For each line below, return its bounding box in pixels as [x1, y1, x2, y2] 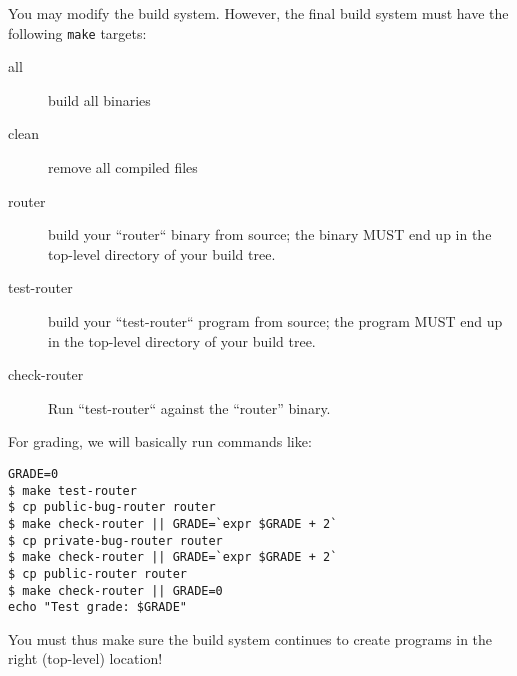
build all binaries [48, 89, 151, 110]
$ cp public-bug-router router [8, 500, 216, 515]
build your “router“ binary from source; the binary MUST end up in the [48, 224, 492, 245]
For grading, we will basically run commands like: [8, 431, 312, 452]
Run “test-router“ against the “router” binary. [48, 397, 331, 418]
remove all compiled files [48, 157, 198, 178]
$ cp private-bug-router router [8, 533, 223, 548]
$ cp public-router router [8, 566, 187, 581]
